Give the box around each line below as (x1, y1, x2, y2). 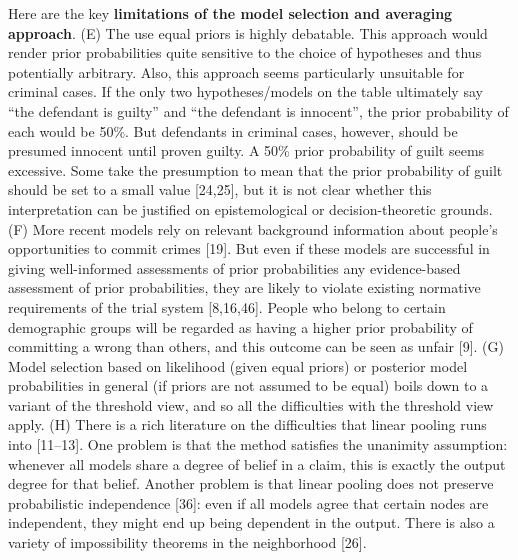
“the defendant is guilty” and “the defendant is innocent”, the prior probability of (8, 100, 509, 121)
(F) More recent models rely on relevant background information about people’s (8, 218, 498, 239)
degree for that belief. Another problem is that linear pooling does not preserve (8, 473, 494, 494)
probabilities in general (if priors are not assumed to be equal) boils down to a (8, 375, 489, 396)
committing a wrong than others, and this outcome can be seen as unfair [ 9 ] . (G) (8, 336, 504, 357)
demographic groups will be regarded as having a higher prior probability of (8, 316, 473, 337)
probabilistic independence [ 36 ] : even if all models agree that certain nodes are (8, 492, 489, 513)
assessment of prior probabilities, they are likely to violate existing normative (8, 277, 481, 298)
